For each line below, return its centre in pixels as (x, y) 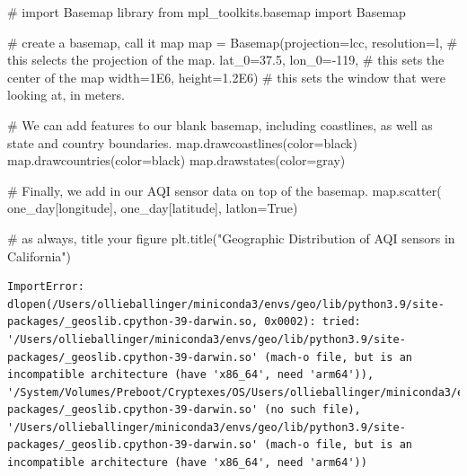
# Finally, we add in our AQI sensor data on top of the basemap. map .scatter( (225, 190)
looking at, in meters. (66, 95)
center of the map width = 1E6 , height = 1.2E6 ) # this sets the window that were (227, 77)
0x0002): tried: (313, 322)
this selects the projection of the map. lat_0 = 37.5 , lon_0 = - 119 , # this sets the (226, 60)
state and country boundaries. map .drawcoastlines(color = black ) (182, 142)
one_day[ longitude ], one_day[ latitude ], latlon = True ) (153, 208)
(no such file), (313, 410)
